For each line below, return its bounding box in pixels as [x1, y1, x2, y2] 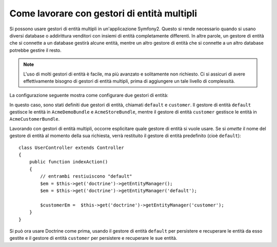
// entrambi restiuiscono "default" [40, 174, 133, 179]
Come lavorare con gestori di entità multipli [9, 8, 197, 19]
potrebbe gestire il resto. [9, 47, 62, 53]
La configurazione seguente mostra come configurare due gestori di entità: [9, 92, 169, 99]
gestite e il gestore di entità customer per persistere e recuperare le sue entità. [9, 235, 177, 241]
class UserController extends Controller [18, 144, 124, 150]
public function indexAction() [29, 159, 108, 165]
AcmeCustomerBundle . [9, 116, 60, 122]
